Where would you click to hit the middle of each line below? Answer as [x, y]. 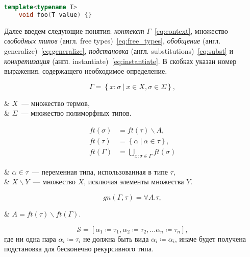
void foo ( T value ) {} [55, 15]
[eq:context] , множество [191, 30]
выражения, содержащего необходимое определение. [86, 71]
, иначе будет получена [210, 238]
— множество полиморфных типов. [76, 113]
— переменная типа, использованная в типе [100, 171]
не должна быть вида [116, 238]
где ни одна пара [30, 238]
